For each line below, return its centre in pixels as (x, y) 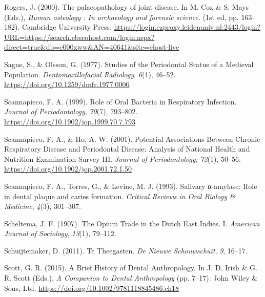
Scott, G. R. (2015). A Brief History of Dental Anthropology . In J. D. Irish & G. (131, 268)
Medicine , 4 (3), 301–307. (43, 206)
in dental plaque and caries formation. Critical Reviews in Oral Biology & (120, 196)
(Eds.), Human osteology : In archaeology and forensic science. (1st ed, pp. (121, 17)
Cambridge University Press (66, 27)
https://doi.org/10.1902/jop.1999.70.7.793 (70, 121)
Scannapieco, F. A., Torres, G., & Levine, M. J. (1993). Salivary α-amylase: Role (131, 186)
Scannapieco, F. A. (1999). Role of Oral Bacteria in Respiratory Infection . (120, 101)
